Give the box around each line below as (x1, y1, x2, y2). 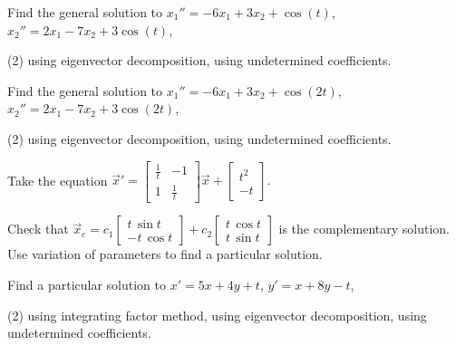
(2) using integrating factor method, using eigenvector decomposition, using (7, 305, 427, 324)
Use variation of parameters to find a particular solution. (7, 244, 323, 264)
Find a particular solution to (7, 274, 166, 293)
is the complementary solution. (278, 219, 450, 238)
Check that (7, 219, 69, 238)
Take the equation (7, 170, 108, 189)
